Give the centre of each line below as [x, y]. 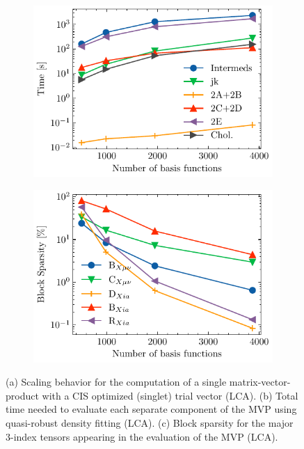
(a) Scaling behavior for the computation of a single [116, 382]
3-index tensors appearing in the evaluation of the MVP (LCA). [142, 436]
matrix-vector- [260, 382]
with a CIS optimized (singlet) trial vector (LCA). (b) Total [170, 395]
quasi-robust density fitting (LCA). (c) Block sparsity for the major [150, 423]
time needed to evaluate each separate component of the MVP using [151, 409]
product [22, 395]
